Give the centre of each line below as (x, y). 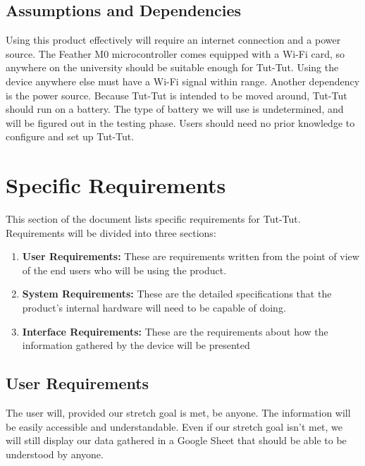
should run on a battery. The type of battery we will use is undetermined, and (175, 109)
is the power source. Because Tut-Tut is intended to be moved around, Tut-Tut (177, 95)
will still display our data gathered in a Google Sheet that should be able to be (176, 440)
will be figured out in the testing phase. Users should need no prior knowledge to (180, 122)
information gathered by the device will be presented (136, 345)
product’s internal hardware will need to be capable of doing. (154, 308)
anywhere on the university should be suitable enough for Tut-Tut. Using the (172, 67)
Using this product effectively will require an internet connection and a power (173, 40)
